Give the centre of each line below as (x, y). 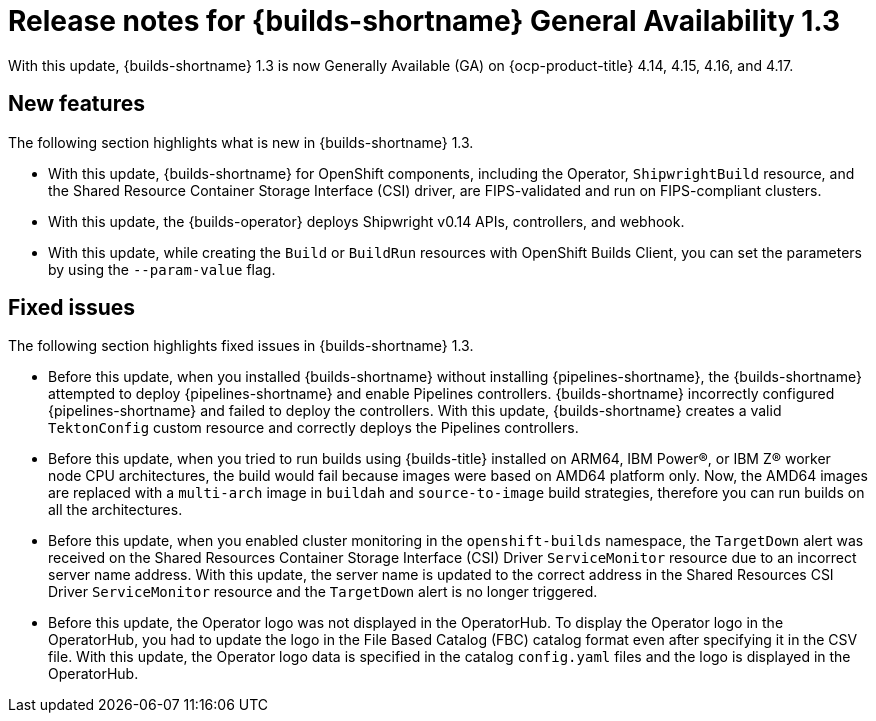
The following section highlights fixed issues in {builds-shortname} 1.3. (241, 346)
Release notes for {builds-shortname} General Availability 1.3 (424, 21)
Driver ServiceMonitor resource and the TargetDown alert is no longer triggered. (323, 592)
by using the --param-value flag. (162, 269)
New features (76, 104)
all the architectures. (115, 510)
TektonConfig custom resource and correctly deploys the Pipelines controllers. (313, 428)
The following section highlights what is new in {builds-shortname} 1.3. (241, 142)
